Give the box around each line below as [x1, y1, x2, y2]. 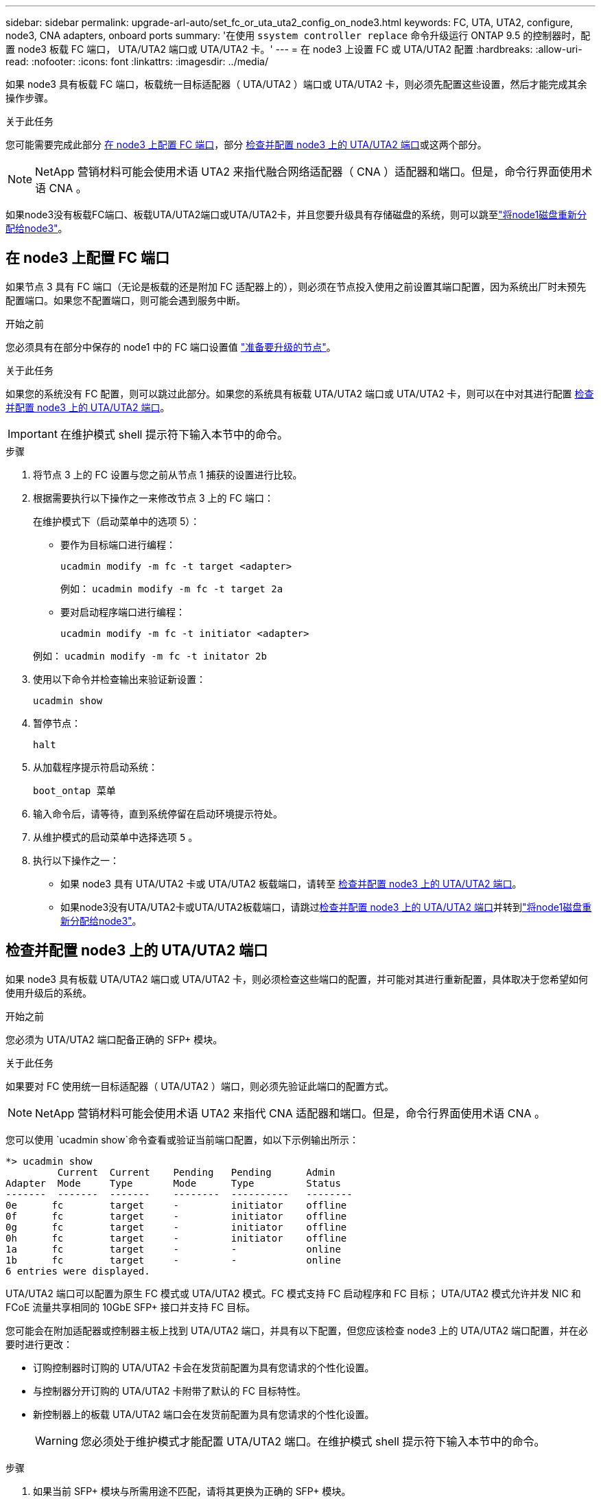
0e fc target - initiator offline [5, 1199, 347, 1211]
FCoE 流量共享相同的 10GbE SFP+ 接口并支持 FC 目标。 [5, 1301, 256, 1313]
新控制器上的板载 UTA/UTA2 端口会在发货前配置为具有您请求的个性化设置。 [33, 1408, 375, 1420]
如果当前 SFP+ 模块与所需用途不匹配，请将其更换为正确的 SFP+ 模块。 [33, 1485, 351, 1497]
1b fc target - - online [5, 1254, 341, 1266]
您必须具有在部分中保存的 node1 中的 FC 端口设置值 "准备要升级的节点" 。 [5, 340, 336, 353]
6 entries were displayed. [5, 1265, 150, 1277]
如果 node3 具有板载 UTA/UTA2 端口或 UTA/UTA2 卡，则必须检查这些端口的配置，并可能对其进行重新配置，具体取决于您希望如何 [5, 973, 589, 985]
